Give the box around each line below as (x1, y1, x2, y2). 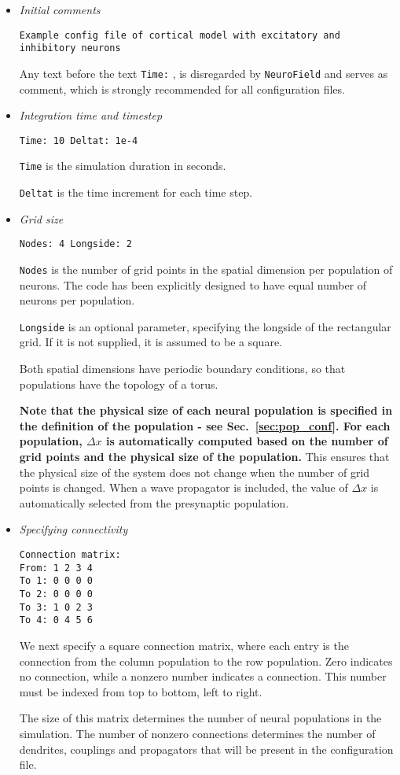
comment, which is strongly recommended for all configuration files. (19, 80, 345, 97)
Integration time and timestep (19, 107, 163, 124)
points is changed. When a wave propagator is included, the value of (19, 479, 348, 496)
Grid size (19, 210, 64, 227)
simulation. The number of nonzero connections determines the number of (19, 725, 376, 741)
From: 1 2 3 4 (19, 562, 93, 574)
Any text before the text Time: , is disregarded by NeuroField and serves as (19, 65, 388, 81)
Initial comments (19, 2, 101, 17)
